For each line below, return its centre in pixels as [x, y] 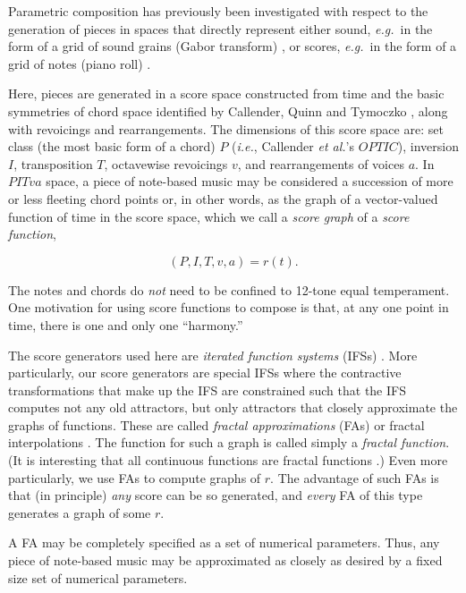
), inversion [428, 146]
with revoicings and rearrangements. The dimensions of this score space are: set [226, 128]
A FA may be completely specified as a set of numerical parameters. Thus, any [224, 542]
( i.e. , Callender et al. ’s [293, 146]
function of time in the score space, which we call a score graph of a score [209, 216]
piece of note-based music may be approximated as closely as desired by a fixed [225, 560]
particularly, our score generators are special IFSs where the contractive [205, 373]
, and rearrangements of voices [321, 163]
